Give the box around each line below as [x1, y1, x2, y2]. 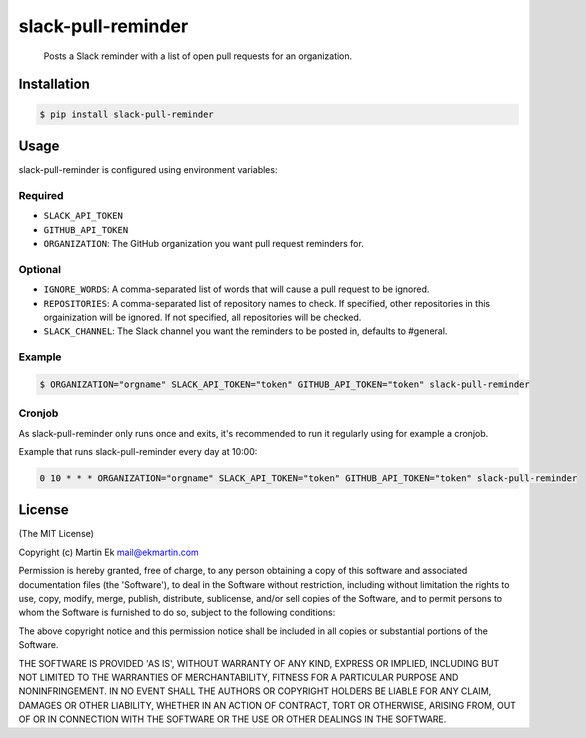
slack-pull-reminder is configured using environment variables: [18, 164, 278, 176]
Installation [18, 76, 90, 93]
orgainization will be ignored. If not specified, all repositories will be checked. [43, 311, 362, 323]
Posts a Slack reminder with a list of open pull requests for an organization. [43, 50, 353, 62]
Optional [18, 262, 62, 276]
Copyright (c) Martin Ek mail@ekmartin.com [18, 546, 199, 558]
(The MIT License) [18, 528, 95, 540]
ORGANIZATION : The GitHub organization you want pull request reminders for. [43, 237, 364, 249]
